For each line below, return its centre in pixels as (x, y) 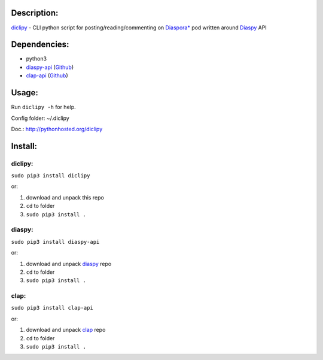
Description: (35, 13)
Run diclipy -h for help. (43, 107)
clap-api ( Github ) (47, 75)
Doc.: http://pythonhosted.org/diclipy (57, 129)
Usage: (25, 93)
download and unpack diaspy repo (69, 264)
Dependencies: (40, 45)
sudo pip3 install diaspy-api (55, 242)
